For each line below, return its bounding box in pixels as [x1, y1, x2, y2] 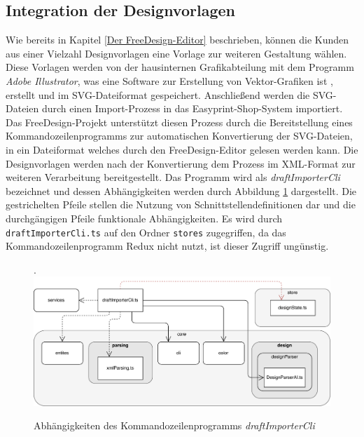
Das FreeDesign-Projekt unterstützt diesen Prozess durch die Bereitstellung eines [6, 114, 353, 129]
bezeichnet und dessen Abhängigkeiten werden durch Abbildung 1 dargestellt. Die [6, 183, 357, 198]
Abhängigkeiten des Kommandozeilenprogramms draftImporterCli [34, 418, 315, 433]
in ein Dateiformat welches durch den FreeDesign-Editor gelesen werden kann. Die [6, 142, 358, 156]
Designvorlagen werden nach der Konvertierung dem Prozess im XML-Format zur [6, 156, 356, 170]
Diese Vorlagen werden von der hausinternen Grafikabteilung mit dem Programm [6, 60, 354, 74]
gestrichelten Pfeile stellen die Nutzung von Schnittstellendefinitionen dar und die [6, 197, 356, 212]
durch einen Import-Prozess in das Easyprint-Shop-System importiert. [41, 101, 343, 116]
